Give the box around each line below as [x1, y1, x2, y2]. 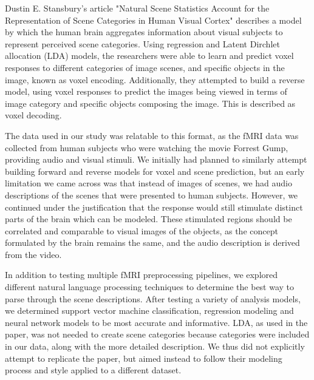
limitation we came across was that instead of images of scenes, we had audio [5, 177, 292, 189]
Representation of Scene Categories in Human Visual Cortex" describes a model [5, 13, 302, 26]
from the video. [5, 248, 62, 260]
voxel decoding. [5, 109, 62, 121]
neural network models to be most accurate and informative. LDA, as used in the [5, 316, 308, 328]
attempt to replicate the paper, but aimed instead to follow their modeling [5, 351, 282, 364]
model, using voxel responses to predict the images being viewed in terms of [5, 85, 287, 98]
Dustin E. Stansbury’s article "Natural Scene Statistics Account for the [5, 2, 270, 14]
